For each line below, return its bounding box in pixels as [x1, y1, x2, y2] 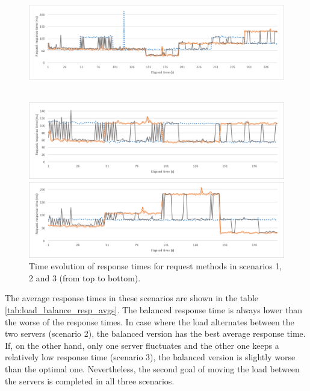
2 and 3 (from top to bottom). [29, 271, 141, 284]
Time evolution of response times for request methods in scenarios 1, [29, 260, 282, 272]
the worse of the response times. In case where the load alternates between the [5, 315, 294, 328]
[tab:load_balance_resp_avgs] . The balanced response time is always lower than [5, 304, 303, 316]
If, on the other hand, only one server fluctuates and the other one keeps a [5, 339, 279, 351]
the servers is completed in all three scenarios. [5, 374, 175, 387]
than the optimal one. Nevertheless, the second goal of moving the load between [5, 363, 300, 375]
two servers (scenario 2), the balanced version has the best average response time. [5, 327, 306, 340]
